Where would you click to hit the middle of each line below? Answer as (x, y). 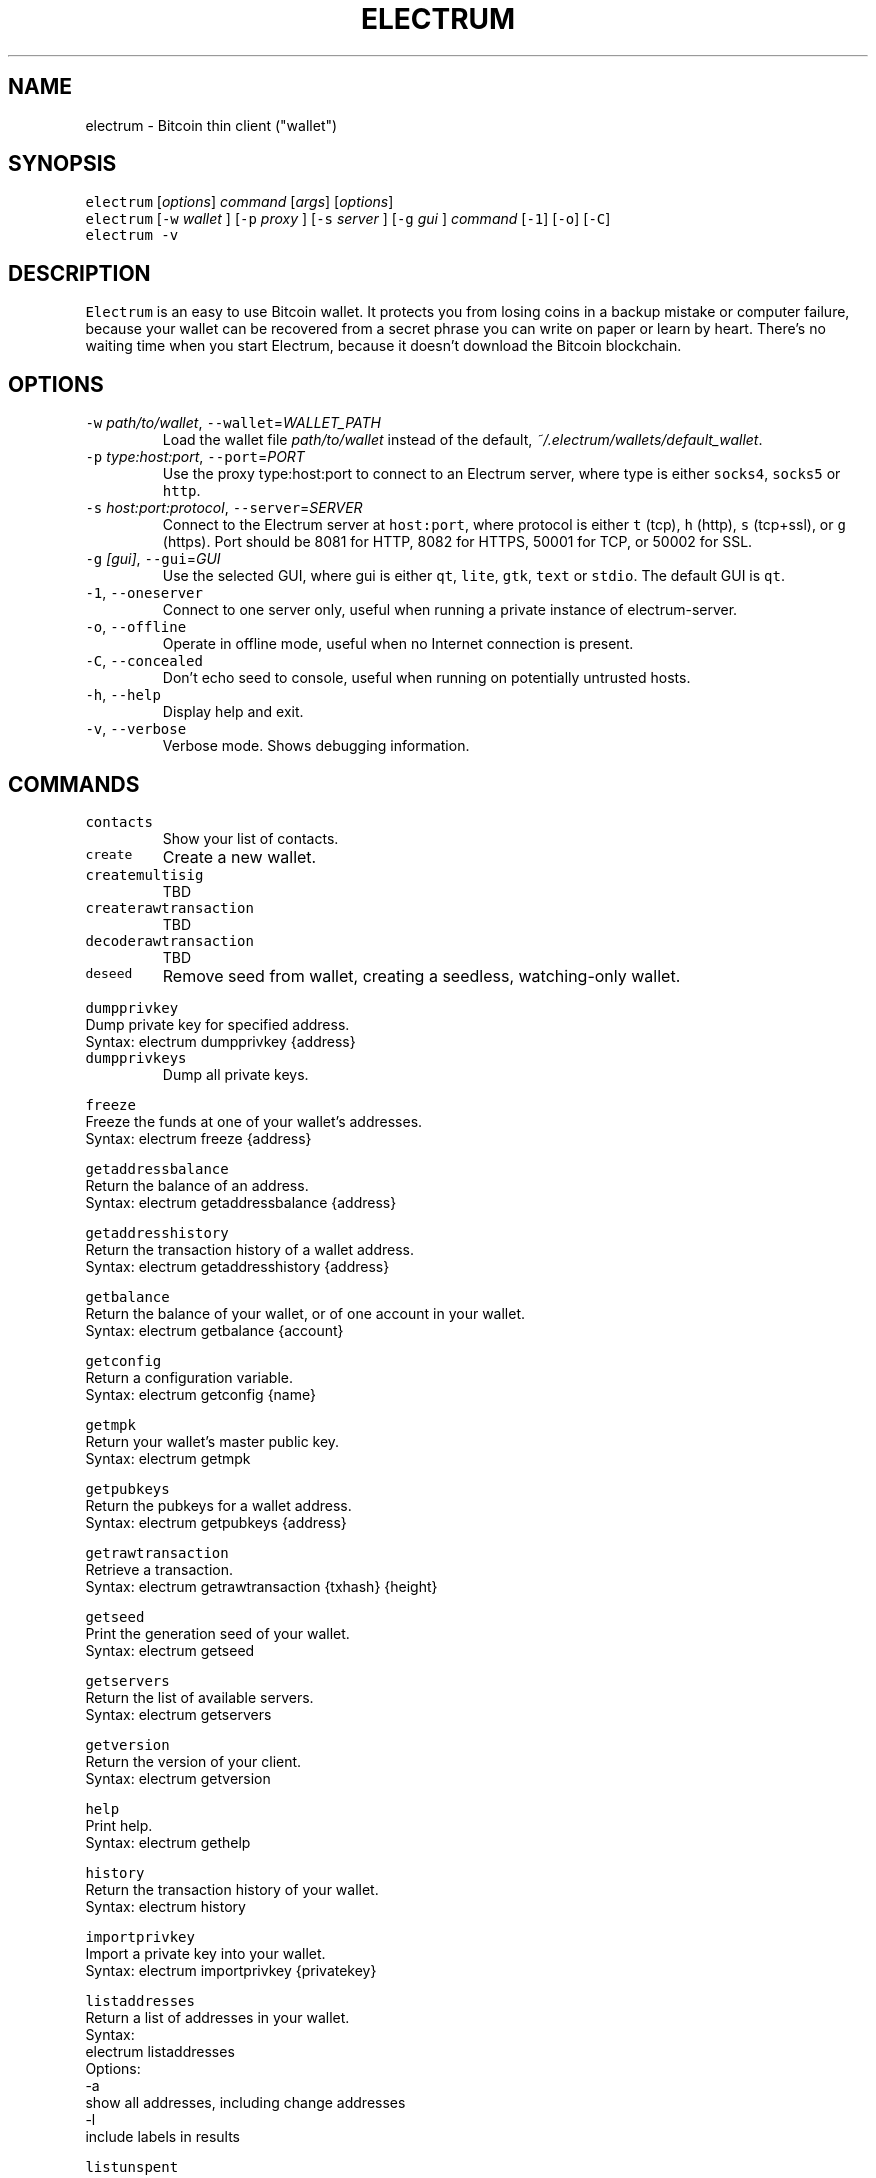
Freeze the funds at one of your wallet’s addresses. (254, 1121)
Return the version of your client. (193, 1761)
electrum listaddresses (160, 2051)
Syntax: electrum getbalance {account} (214, 1330)
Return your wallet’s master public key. (212, 1441)
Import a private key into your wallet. (205, 1953)
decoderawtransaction (169, 940)
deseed (109, 973)
